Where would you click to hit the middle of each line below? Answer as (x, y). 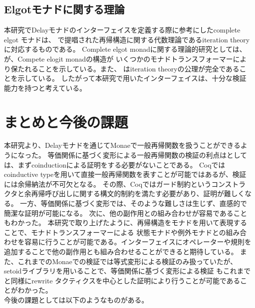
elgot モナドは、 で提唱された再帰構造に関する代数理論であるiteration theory (127, 39)
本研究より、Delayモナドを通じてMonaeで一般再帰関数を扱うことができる (122, 145)
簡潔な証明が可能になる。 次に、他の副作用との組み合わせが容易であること (126, 213)
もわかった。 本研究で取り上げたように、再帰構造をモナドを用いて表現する (126, 222)
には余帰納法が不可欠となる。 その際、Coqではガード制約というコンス (118, 184)
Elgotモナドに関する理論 (64, 9)
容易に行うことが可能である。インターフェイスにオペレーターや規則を (138, 242)
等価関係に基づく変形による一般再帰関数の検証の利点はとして (147, 155)
